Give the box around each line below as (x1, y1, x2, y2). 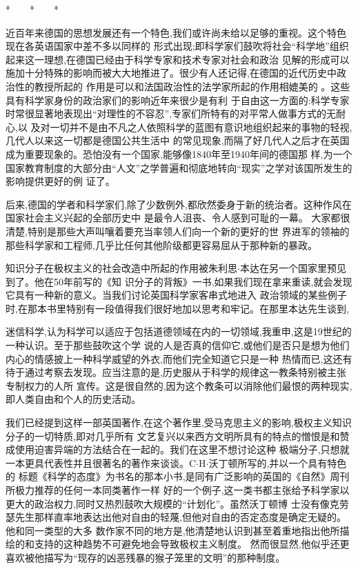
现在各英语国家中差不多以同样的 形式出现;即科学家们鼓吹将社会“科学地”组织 (6, 39, 349, 53)
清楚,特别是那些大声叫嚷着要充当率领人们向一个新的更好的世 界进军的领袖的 (6, 223, 350, 238)
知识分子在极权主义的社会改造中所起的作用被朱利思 (6, 261, 237, 275)
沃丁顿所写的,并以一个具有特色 (208, 455, 347, 470)
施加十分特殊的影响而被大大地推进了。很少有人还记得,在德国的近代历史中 (6, 66, 337, 80)
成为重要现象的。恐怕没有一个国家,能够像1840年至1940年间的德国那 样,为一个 (6, 146, 352, 161)
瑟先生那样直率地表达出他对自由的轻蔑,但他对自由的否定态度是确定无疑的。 (6, 510, 346, 524)
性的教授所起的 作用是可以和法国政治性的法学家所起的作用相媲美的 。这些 (14, 79, 350, 93)
